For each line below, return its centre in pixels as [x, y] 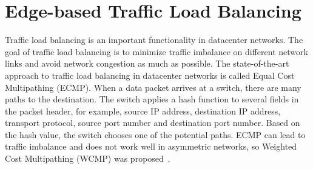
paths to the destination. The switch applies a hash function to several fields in [152, 99]
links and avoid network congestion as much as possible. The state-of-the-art [147, 63]
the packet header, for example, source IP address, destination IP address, [143, 111]
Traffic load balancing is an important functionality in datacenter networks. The [154, 40]
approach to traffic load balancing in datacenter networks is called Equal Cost [150, 75]
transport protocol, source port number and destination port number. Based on [153, 123]
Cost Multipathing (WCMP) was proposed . [88, 158]
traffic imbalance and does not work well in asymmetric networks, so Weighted [151, 146]
